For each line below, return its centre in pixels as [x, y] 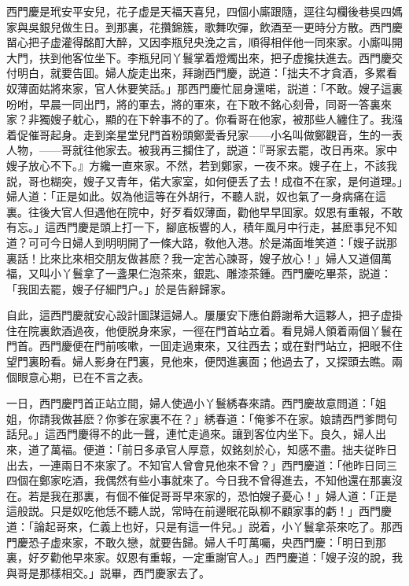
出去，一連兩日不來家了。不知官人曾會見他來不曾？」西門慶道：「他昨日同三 [202, 464]
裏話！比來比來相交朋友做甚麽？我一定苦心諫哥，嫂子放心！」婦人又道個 [193, 258]
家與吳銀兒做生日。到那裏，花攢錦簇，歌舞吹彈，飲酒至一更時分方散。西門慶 [204, 26]
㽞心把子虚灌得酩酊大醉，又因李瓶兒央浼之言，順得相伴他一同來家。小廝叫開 [204, 42]
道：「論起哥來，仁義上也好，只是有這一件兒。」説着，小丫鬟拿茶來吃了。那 [199, 526]
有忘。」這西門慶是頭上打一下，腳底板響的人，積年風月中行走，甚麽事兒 [191, 227]
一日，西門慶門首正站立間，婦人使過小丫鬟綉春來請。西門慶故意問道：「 [191, 403]
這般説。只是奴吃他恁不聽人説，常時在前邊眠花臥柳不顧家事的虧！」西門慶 [199, 511]
